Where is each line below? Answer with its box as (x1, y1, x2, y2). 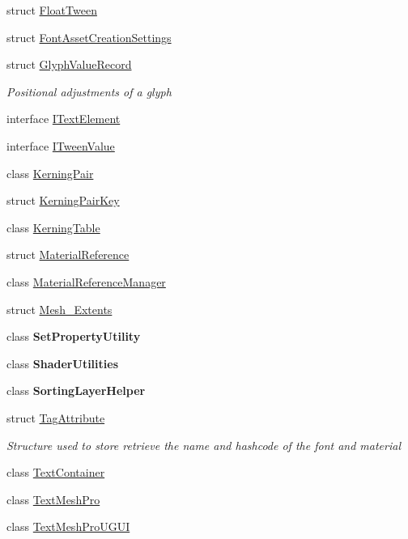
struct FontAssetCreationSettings (6, 28, 172, 45)
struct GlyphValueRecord (6, 56, 132, 73)
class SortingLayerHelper (6, 382, 146, 399)
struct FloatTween (6, 2, 97, 18)
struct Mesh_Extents (6, 300, 113, 317)
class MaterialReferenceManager (6, 273, 166, 290)
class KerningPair (6, 164, 94, 181)
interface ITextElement (6, 110, 121, 127)
